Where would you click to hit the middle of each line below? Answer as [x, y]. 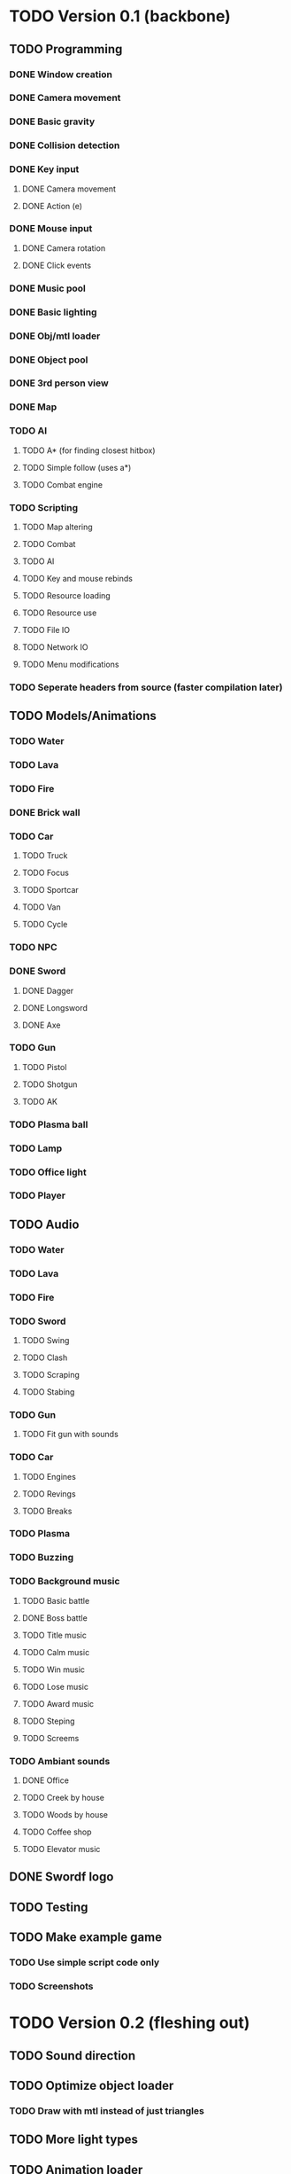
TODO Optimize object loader [92, 2085]
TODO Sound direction [73, 2056]
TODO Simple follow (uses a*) [77, 467]
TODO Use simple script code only [84, 1963]
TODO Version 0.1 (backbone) [120, 16]
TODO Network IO [55, 647]
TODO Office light [48, 1172]
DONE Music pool [48, 288]
